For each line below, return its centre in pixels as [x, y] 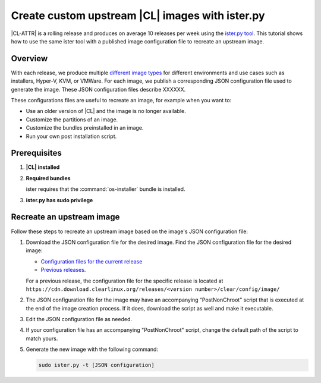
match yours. [42, 338]
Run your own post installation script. [71, 136]
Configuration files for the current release [92, 261]
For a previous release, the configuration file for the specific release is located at [125, 281]
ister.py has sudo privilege [59, 200]
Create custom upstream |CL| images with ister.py [138, 15]
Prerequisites [36, 153]
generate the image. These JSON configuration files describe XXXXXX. [98, 89]
